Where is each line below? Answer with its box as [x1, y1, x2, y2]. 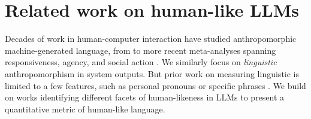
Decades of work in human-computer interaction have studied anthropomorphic [5, 32, 297, 45]
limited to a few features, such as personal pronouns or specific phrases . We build [5, 79, 306, 91]
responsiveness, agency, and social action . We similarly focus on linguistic [5, 56, 277, 68]
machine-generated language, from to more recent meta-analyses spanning [5, 44, 276, 56]
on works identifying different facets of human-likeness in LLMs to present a [5, 91, 285, 103]
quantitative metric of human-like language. [5, 102, 165, 115]
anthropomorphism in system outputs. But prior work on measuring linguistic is [5, 67, 300, 80]
